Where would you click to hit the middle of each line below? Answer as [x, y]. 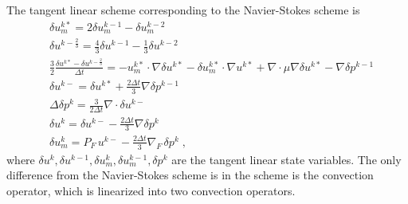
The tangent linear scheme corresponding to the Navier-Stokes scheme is [183, 10]
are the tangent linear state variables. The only [286, 159]
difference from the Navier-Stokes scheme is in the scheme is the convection [190, 175]
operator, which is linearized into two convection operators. [151, 191]
